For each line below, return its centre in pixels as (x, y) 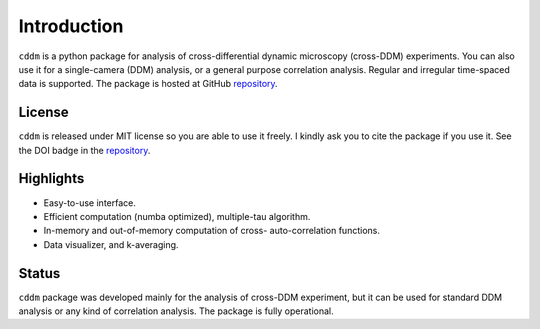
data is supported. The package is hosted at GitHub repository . (148, 84)
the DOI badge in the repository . (84, 150)
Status (39, 273)
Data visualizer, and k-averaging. (111, 244)
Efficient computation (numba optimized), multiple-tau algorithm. (177, 216)
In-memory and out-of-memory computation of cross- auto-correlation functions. (211, 231)
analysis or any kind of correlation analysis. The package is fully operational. (176, 311)
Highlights (51, 178)
